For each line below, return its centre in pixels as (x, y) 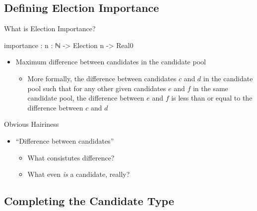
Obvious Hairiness (32, 124)
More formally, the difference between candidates (102, 78)
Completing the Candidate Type (89, 201)
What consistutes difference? (71, 157)
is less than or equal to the (212, 98)
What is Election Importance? (50, 28)
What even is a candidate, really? (79, 174)
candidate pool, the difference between (86, 98)
